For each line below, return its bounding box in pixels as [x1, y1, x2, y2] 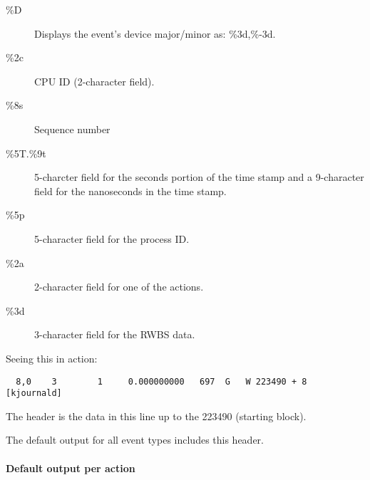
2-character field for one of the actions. [34, 279, 204, 294]
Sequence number [34, 121, 111, 136]
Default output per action [6, 460, 135, 475]
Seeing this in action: [6, 350, 98, 365]
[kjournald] [6, 388, 62, 399]
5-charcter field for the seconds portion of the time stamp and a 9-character [34, 169, 364, 184]
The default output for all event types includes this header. [6, 432, 264, 447]
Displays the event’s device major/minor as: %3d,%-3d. [34, 26, 276, 41]
